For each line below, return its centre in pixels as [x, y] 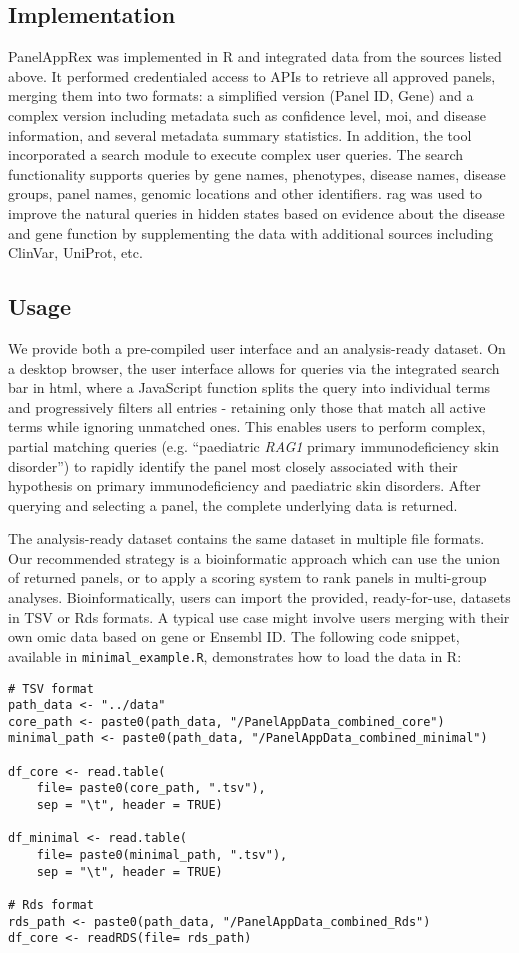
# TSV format [51, 688]
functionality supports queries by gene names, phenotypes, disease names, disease [257, 173]
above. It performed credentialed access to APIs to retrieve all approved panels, [252, 75]
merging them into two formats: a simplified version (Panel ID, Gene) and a [241, 95]
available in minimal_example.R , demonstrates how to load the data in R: [235, 655]
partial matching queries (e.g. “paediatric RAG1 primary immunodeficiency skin [253, 445]
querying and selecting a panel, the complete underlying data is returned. [233, 504]
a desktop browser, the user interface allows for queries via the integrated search [254, 367]
